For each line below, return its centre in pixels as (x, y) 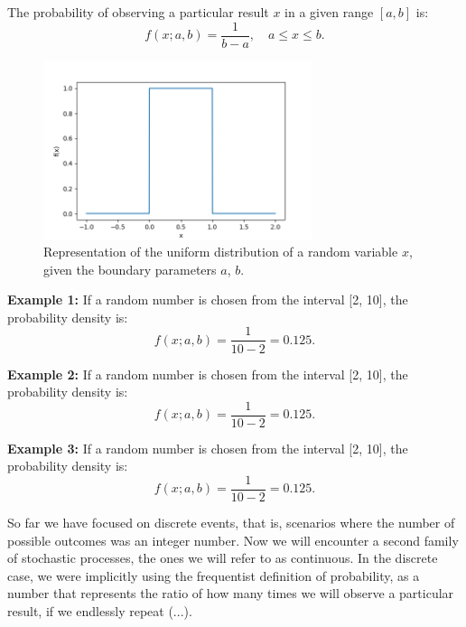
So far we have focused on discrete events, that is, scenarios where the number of (231, 523)
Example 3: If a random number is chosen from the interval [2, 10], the (208, 448)
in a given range (329, 12)
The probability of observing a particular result (138, 12)
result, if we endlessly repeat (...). (100, 611)
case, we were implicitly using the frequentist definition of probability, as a (214, 575)
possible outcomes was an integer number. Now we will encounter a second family (233, 540)
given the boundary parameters (130, 269)
